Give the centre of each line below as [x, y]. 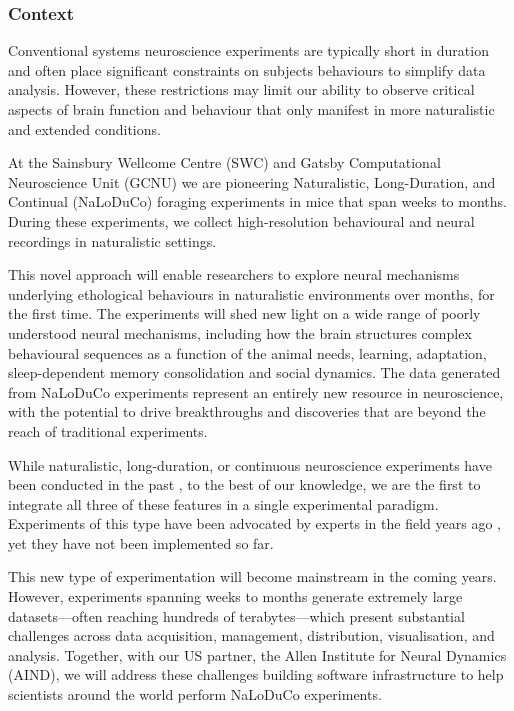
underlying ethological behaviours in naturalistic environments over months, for [251, 293]
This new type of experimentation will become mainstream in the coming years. [252, 576]
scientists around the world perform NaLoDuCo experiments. [195, 694]
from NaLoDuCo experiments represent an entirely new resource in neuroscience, [256, 391]
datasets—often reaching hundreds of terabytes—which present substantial [236, 615]
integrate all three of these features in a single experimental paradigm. [223, 503]
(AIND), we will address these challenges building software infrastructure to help [256, 674]
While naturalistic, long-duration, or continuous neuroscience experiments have [250, 464]
